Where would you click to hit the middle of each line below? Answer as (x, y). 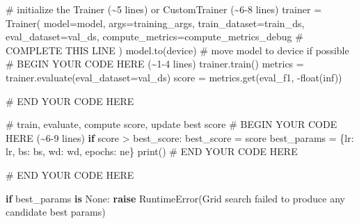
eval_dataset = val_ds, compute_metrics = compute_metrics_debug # (154, 37)
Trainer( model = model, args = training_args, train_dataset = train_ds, (155, 23)
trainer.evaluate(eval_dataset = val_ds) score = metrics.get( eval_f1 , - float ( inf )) (174, 77)
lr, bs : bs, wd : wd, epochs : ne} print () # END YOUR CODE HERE (152, 151)
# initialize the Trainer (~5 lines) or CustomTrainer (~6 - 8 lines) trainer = (164, 9)
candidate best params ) (56, 212)
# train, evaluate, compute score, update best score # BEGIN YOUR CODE (171, 124)
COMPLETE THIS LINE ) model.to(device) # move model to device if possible (177, 50)
